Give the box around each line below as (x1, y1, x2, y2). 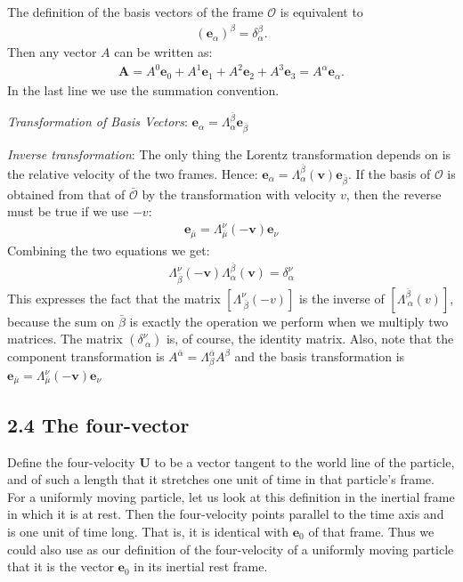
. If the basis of (347, 164, 431, 182)
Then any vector (7, 43, 97, 61)
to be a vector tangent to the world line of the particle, (154, 452, 455, 471)
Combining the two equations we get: (7, 240, 210, 259)
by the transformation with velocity (142, 184, 337, 203)
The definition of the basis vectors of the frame (7, 3, 264, 20)
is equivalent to (280, 3, 363, 20)
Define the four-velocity (7, 452, 135, 471)
